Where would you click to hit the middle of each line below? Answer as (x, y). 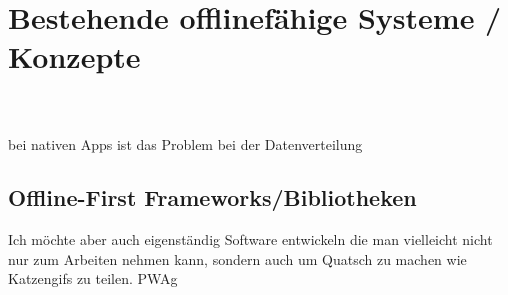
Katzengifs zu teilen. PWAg (93, 278)
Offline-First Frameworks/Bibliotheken (212, 197)
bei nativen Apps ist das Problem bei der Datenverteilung (185, 143)
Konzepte (74, 56)
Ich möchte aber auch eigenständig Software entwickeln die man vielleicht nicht (250, 239)
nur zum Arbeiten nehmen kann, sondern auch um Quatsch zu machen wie (237, 258)
